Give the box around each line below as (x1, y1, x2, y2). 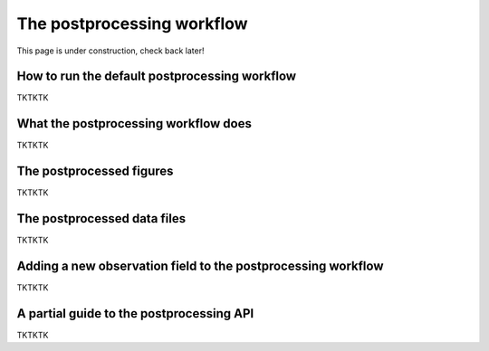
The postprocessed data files (16, 211, 186, 226)
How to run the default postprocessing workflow (16, 69, 297, 84)
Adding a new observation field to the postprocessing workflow (16, 258, 384, 273)
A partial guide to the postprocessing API (16, 306, 254, 321)
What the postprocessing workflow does (16, 116, 253, 131)
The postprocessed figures (16, 164, 174, 179)
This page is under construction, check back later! (16, 45, 205, 56)
